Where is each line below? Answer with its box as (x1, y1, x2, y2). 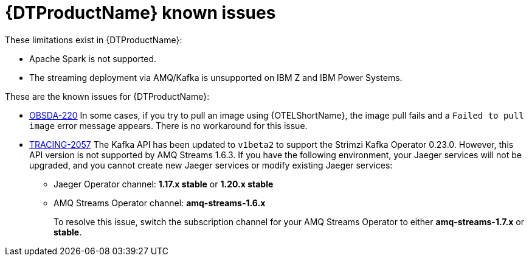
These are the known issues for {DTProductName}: (5, 91, 210, 102)
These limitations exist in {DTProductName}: (5, 34, 182, 45)
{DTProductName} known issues (5, 2, 276, 23)
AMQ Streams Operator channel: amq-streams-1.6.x (54, 197, 266, 208)
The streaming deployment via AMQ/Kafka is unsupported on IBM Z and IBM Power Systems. (29, 72, 403, 83)
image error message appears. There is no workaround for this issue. (29, 120, 308, 131)
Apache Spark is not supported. (29, 53, 157, 64)
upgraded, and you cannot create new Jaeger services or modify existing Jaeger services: (29, 159, 393, 170)
